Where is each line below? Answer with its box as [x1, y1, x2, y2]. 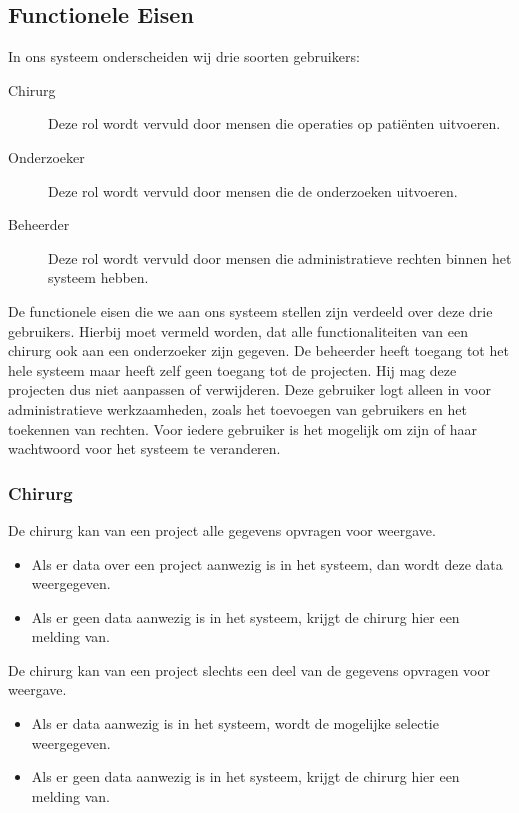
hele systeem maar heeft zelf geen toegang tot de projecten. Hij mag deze [8, 359, 457, 380]
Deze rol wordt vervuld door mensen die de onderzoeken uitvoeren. [48, 180, 458, 201]
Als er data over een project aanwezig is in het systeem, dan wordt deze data [31, 553, 503, 574]
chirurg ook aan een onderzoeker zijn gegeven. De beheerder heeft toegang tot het [8, 340, 509, 361]
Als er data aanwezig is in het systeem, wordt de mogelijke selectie [31, 713, 439, 734]
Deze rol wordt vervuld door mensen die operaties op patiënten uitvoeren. [48, 113, 501, 134]
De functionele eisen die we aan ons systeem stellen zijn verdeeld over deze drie [8, 300, 493, 321]
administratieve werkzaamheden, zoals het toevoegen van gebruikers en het [8, 398, 467, 419]
